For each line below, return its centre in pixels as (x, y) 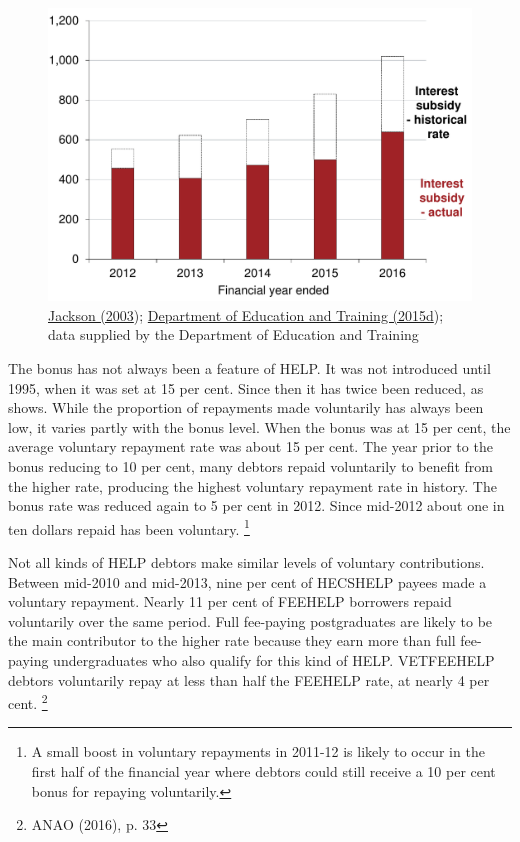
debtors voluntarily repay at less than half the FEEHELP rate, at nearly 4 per (249, 679)
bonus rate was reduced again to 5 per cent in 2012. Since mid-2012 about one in (256, 505)
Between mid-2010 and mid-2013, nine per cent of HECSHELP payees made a (247, 581)
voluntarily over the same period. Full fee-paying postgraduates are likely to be (250, 620)
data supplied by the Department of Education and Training (233, 334)
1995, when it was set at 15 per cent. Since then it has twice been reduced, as (246, 387)
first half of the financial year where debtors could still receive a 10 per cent (263, 770)
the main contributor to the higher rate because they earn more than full (232, 640)
